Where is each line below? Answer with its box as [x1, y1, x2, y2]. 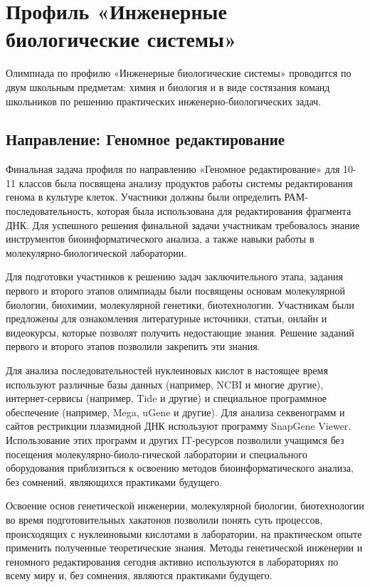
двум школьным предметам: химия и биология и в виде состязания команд [6, 79, 330, 94]
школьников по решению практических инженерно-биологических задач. [6, 93, 322, 108]
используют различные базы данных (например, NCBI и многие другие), [6, 376, 324, 391]
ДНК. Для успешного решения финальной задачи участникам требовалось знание [6, 217, 360, 232]
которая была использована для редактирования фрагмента [97, 203, 351, 218]
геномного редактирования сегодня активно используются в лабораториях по [6, 554, 339, 569]
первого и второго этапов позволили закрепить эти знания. [6, 339, 260, 354]
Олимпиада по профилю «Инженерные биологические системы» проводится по [6, 65, 351, 80]
